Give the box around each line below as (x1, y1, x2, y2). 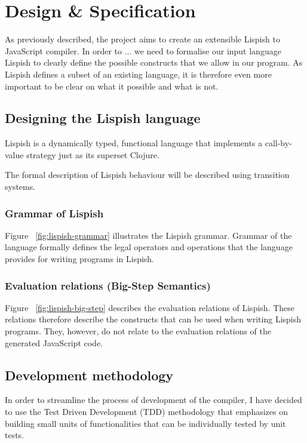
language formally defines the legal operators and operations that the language (5, 241, 293, 253)
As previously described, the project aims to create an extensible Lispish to (5, 33, 280, 45)
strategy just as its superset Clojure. (26, 148, 159, 161)
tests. (5, 429, 24, 441)
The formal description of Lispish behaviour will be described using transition (5, 168, 290, 181)
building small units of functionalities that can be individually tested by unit (5, 417, 286, 429)
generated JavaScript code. (5, 336, 103, 349)
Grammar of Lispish (5, 205, 104, 220)
